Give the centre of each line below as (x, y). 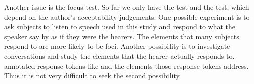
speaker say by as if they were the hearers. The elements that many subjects (122, 36)
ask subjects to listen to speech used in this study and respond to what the (120, 26)
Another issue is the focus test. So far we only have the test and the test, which (127, 7)
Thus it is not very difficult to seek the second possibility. (93, 76)
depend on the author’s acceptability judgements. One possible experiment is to (127, 16)
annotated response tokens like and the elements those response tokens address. (126, 66)
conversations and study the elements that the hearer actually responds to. (119, 56)
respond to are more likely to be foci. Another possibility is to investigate (117, 46)
